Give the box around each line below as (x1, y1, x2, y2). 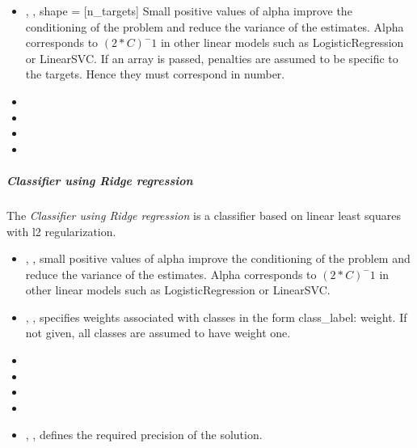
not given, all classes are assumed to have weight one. (25, 324, 291, 341)
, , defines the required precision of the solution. (25, 426, 263, 443)
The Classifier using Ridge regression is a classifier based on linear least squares (6, 206, 401, 223)
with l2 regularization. (6, 222, 116, 239)
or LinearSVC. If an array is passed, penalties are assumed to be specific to (25, 49, 398, 66)
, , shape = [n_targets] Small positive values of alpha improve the (25, 2, 352, 19)
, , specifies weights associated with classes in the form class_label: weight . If (25, 308, 407, 325)
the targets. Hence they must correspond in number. (25, 66, 285, 82)
